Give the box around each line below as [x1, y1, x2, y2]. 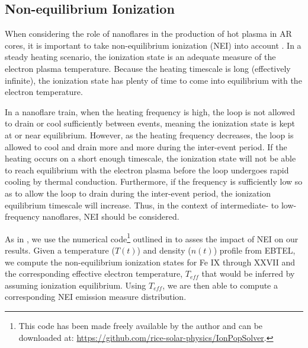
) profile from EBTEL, [213, 243, 296, 256]
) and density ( [137, 243, 191, 256]
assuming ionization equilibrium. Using [5, 279, 146, 291]
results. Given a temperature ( [5, 243, 115, 256]
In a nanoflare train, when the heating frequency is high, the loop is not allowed [5, 105, 295, 118]
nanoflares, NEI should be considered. [42, 210, 179, 223]
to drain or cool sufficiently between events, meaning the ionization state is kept [5, 117, 295, 129]
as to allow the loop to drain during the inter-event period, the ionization [5, 186, 271, 199]
